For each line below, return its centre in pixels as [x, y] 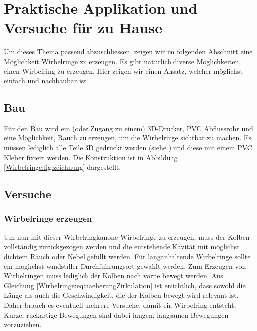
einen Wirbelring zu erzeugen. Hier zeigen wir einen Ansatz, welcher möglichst [123, 71]
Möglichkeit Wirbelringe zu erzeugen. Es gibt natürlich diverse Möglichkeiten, [123, 61]
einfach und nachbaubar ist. [46, 81]
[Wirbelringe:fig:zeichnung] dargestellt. [63, 167]
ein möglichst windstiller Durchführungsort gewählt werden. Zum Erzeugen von [125, 266]
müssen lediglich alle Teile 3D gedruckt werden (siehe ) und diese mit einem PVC [128, 148]
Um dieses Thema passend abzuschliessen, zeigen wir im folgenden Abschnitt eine [128, 51]
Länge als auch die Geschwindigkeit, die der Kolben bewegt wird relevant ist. [121, 295]
